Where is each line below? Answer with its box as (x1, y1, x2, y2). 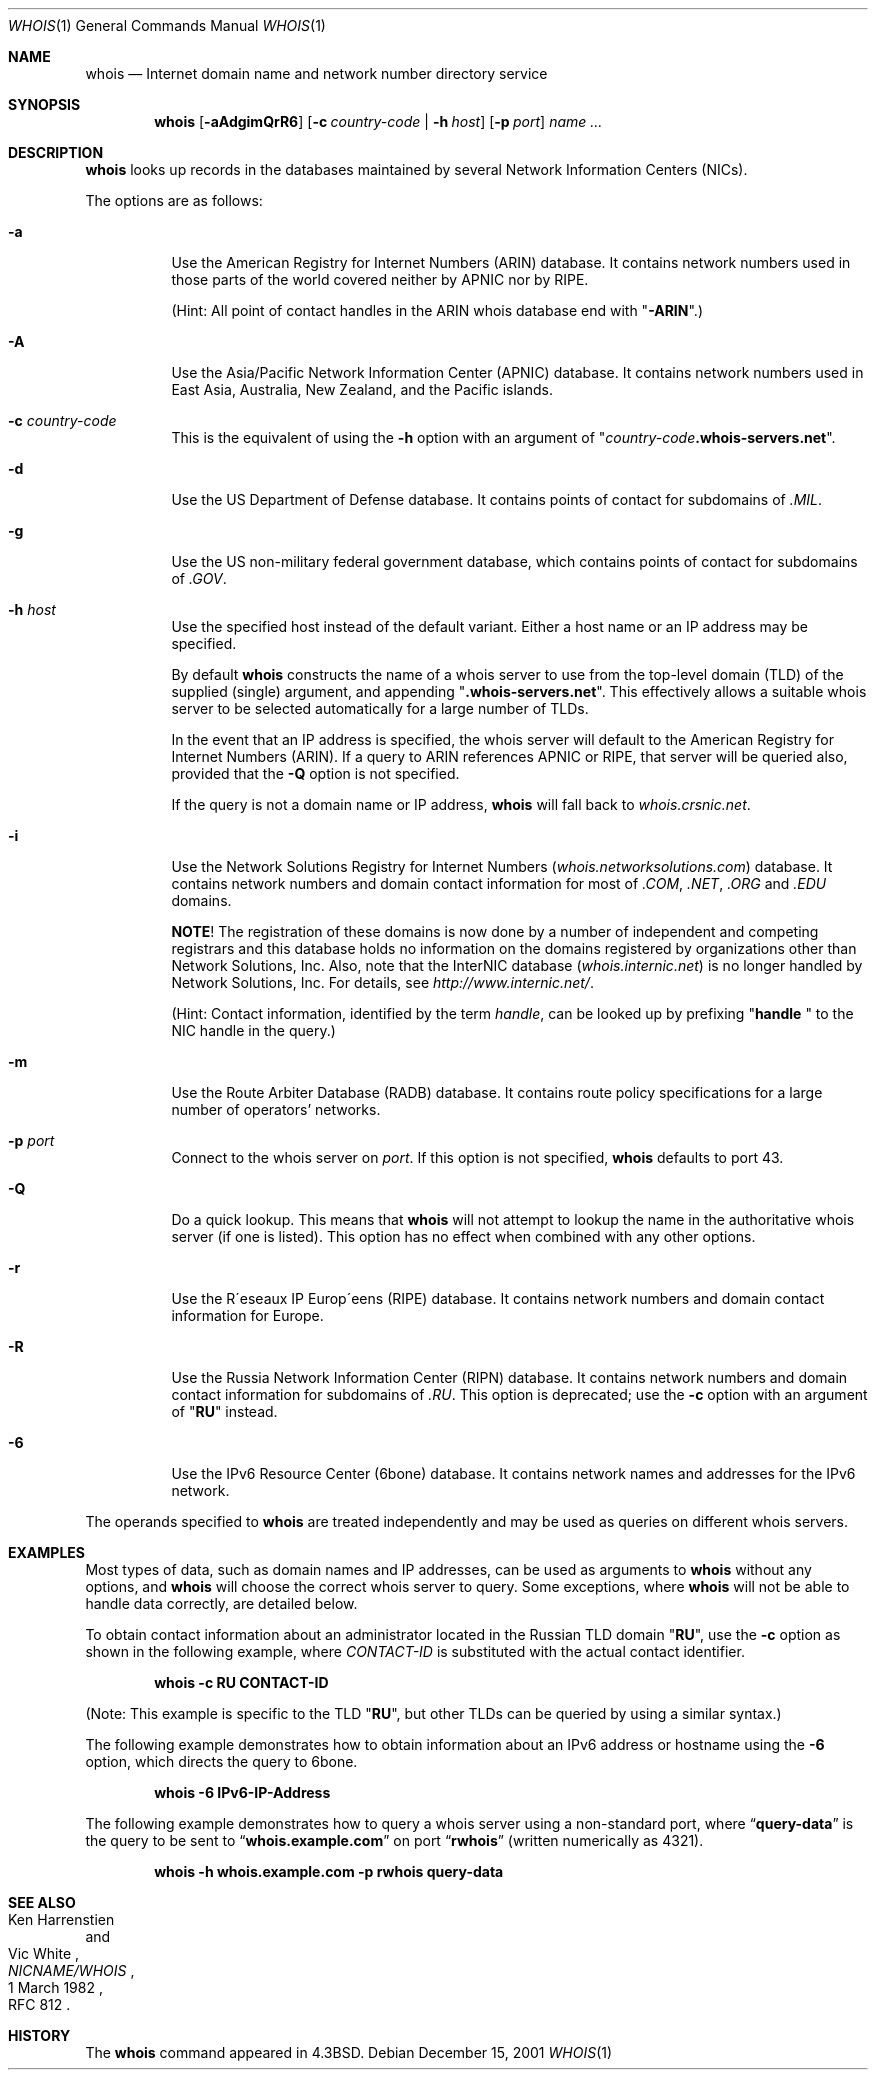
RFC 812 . (8, 1996, 71, 2013)
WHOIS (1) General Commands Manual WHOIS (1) (8, 17, 326, 34)
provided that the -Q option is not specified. (171, 765, 460, 782)
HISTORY (8, 2027, 71, 2044)
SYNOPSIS (8, 96, 81, 113)
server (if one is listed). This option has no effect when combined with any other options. (171, 1228, 756, 1245)
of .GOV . (171, 570, 227, 587)
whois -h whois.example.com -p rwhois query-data (154, 1863, 504, 1880)
